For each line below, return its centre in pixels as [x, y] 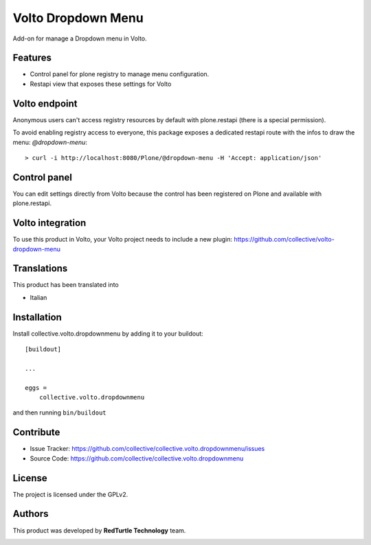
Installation [37, 317]
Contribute [36, 432]
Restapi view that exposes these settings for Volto [101, 84]
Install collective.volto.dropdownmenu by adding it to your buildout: [108, 334]
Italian [38, 297]
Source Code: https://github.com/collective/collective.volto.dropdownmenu [137, 458]
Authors [31, 514]
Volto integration [49, 223]
